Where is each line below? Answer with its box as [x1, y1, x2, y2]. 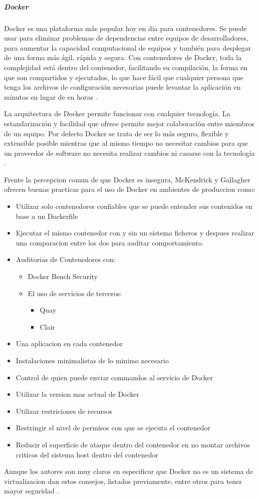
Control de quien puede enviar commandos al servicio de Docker [16, 372, 213, 382]
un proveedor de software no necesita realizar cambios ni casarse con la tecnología [4, 147, 255, 158]
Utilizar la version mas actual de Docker [16, 389, 140, 399]
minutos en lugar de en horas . [4, 91, 98, 102]
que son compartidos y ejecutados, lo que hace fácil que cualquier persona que [4, 72, 243, 82]
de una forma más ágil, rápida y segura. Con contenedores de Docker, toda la [4, 52, 241, 63]
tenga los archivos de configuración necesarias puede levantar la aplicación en [4, 82, 241, 92]
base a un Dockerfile [16, 210, 78, 221]
